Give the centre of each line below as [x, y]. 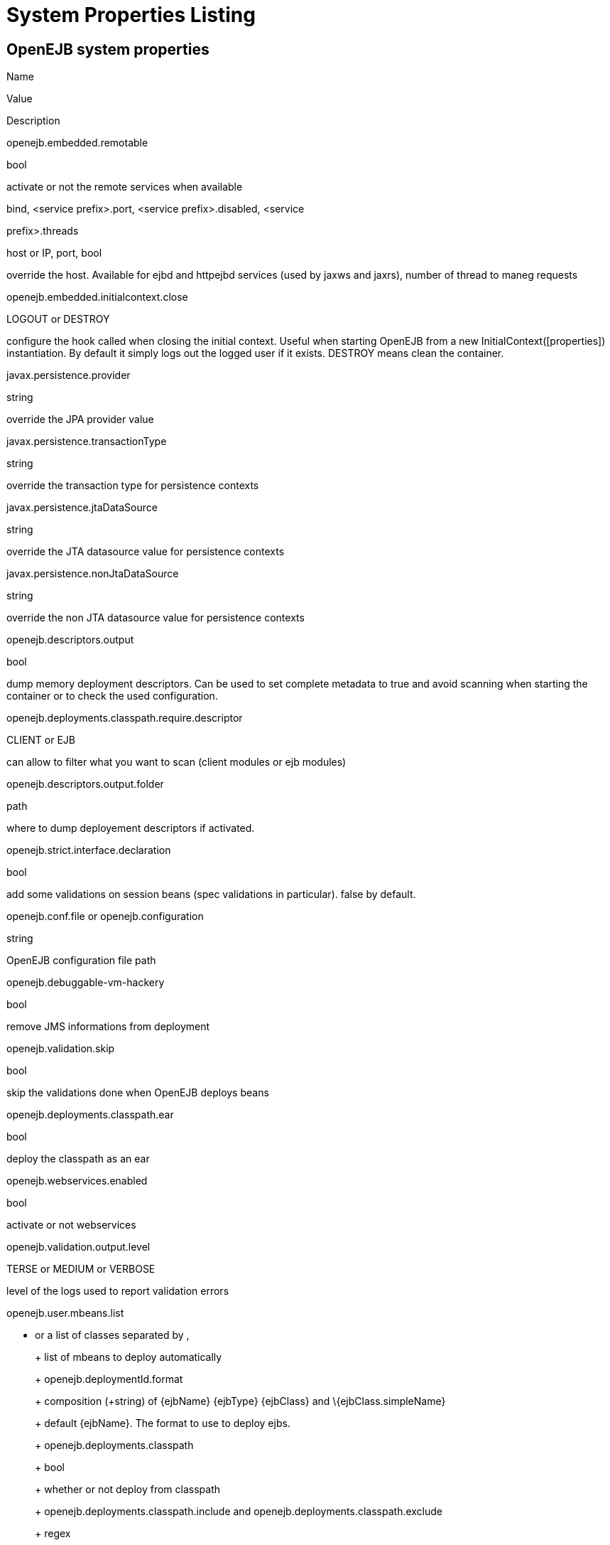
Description [33, 121]
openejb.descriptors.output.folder [85, 784]
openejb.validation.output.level [78, 1247]
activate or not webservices [71, 1225]
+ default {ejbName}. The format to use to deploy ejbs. [163, 1423]
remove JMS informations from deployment [108, 1027]
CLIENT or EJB [41, 740]
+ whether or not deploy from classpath [128, 1490]
